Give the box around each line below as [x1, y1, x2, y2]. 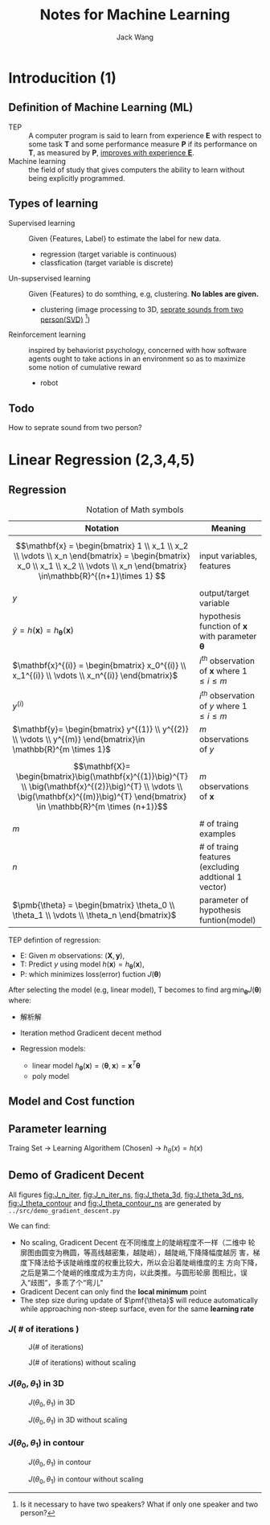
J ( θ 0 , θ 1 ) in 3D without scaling [28, 1415, 128, 1426]
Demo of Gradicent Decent [8, 1168, 145, 1183]
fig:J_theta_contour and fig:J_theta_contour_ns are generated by [8, 1198, 222, 1207]
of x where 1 [199, 666, 247, 677]
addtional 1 [199, 871, 243, 882]
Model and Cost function [8, 1095, 135, 1109]
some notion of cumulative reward [28, 363, 142, 372]
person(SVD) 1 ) [39, 313, 91, 324]
